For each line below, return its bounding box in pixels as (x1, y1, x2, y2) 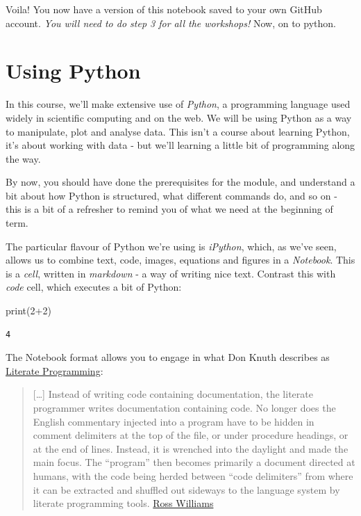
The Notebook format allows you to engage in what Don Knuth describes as (6, 350, 330, 364)
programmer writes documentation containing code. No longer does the (33, 401, 336, 414)
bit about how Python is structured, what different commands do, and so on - (6, 188, 337, 202)
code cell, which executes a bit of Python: (6, 280, 182, 294)
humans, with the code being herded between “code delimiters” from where (33, 468, 353, 483)
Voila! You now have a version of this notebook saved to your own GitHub (6, 2, 322, 16)
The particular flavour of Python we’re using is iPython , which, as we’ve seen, (6, 239, 337, 253)
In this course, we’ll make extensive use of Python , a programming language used (6, 97, 351, 111)
